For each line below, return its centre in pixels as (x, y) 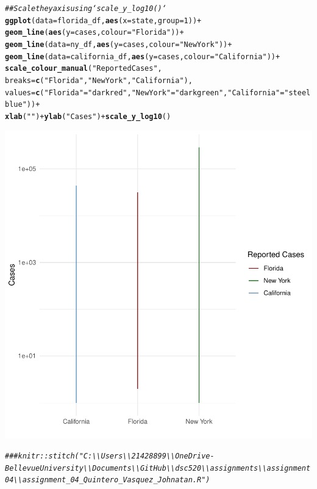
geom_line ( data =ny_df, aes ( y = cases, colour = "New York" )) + (119, 44)
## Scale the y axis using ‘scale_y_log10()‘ (86, 9)
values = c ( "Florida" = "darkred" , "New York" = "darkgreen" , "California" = (145, 92)
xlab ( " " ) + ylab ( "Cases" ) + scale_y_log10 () (88, 116)
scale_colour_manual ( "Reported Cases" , (84, 69)
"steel (297, 92)
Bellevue (23, 468)
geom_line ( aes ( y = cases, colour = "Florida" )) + (94, 33)
